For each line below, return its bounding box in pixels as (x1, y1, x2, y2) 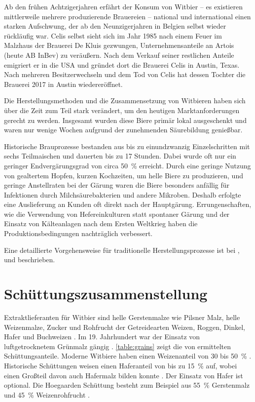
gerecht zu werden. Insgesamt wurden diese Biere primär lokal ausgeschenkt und (4, 115, 247, 125)
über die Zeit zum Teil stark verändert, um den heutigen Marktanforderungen (4, 105, 240, 115)
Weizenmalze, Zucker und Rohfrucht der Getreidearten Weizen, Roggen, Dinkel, (4, 322, 245, 332)
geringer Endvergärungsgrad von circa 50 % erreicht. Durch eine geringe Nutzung (4, 160, 251, 170)
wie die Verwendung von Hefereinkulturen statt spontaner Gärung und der (4, 208, 230, 219)
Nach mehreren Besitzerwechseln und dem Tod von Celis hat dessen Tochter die (4, 69, 246, 80)
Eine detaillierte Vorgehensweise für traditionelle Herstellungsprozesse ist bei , (4, 244, 240, 255)
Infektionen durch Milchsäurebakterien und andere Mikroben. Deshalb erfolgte (4, 189, 241, 200)
